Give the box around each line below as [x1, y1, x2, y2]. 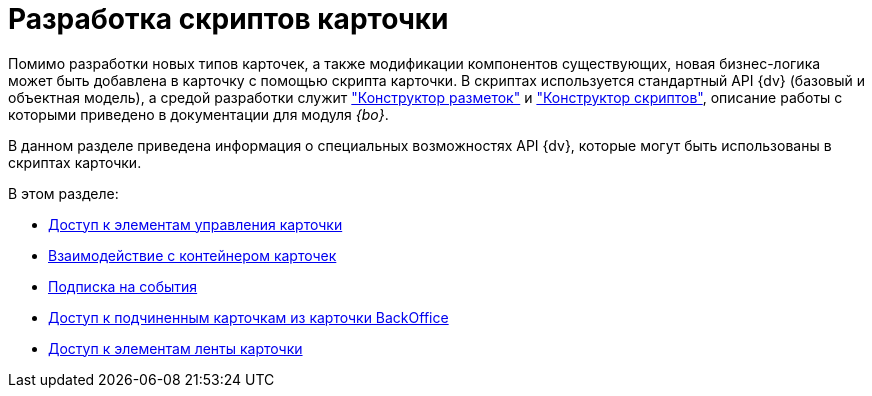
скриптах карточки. [8, 153, 142, 171]
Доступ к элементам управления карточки [48, 215, 343, 233]
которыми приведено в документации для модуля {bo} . [8, 105, 389, 123]
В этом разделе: [8, 184, 119, 202]
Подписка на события [48, 277, 198, 295]
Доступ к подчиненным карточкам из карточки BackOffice [48, 308, 449, 326]
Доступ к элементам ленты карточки [48, 339, 303, 357]
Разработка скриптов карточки [8, 2, 449, 36]
